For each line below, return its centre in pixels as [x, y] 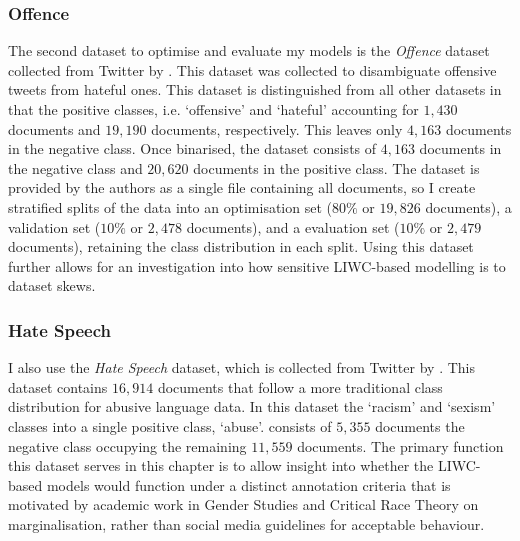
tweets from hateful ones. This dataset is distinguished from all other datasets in [255, 89]
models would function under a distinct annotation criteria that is [248, 484]
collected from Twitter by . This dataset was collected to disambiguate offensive [252, 69]
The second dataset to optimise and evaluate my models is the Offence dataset [249, 50]
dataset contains [58, 386]
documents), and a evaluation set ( [293, 226]
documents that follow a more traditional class [300, 386]
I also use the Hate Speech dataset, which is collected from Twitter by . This [241, 367]
